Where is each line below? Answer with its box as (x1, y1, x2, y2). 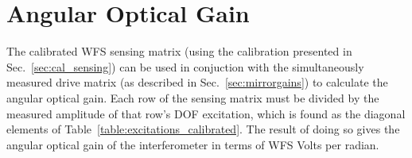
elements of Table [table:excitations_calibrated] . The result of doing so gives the (6, 121, 400, 137)
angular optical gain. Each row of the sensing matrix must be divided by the (6, 89, 379, 106)
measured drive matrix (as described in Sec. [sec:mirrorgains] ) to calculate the (6, 74, 388, 91)
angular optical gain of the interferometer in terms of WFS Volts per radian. (6, 136, 379, 152)
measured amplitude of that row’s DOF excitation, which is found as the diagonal (6, 105, 406, 121)
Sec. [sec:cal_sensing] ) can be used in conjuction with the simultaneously (6, 58, 364, 75)
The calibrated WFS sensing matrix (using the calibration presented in (6, 43, 352, 60)
